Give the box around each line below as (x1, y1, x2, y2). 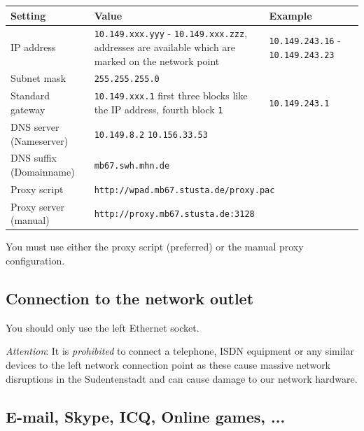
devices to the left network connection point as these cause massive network (6, 357, 331, 372)
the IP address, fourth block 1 (94, 102, 223, 116)
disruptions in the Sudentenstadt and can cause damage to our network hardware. (6, 371, 358, 386)
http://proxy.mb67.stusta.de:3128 (94, 209, 255, 220)
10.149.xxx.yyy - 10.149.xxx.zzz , (94, 26, 248, 41)
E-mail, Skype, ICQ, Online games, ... (6, 405, 286, 427)
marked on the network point (94, 53, 220, 68)
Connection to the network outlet (6, 287, 254, 309)
